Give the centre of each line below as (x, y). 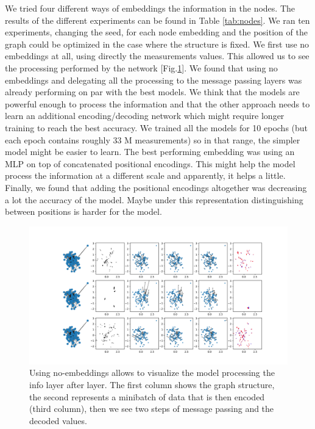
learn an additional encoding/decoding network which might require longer (145, 116)
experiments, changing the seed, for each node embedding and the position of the (156, 32)
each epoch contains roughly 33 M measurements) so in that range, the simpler (153, 139)
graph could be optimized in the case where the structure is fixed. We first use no (157, 44)
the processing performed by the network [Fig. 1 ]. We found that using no (141, 67)
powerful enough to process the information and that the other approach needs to (157, 103)
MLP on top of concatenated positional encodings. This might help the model (150, 163)
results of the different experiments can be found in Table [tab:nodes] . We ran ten (157, 20)
